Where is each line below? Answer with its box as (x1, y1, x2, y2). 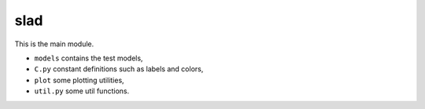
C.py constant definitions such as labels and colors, (34, 64, 204, 74)
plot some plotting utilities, (34, 75, 125, 85)
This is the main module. (14, 39, 94, 49)
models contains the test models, (34, 53, 143, 63)
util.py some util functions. (34, 86, 130, 96)
